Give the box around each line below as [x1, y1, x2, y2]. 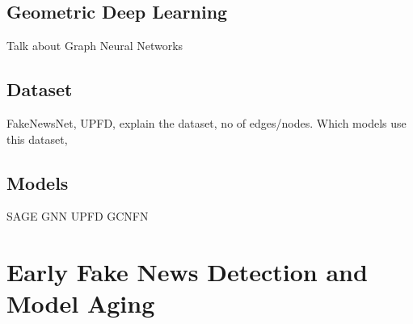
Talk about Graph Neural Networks [6, 37, 183, 54]
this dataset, [6, 130, 68, 147]
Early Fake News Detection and [6, 255, 368, 288]
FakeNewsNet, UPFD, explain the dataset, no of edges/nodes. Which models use [6, 115, 407, 131]
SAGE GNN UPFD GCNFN [6, 208, 149, 225]
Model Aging [6, 287, 155, 320]
